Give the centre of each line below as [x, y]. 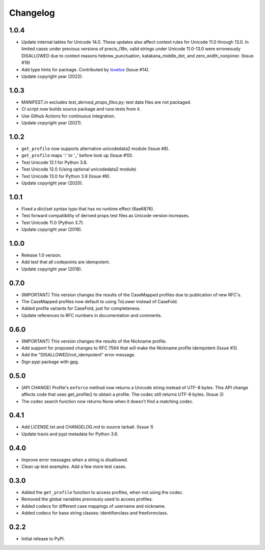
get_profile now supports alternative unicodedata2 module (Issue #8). [95, 148]
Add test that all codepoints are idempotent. [66, 262]
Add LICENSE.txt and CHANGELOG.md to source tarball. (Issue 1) [87, 427]
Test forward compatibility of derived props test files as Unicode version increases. [106, 216]
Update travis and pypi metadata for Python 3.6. [70, 434]
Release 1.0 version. [41, 255]
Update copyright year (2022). [52, 77]
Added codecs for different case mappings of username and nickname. [94, 506]
